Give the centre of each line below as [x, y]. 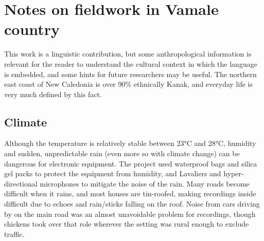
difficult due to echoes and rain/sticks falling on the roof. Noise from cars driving [132, 204]
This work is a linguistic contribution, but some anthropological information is [128, 54]
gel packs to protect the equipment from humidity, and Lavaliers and [113, 173]
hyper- [234, 173]
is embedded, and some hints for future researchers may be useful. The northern [130, 74]
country [32, 29]
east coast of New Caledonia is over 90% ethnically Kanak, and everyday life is [128, 84]
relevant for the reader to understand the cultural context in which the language [131, 63]
